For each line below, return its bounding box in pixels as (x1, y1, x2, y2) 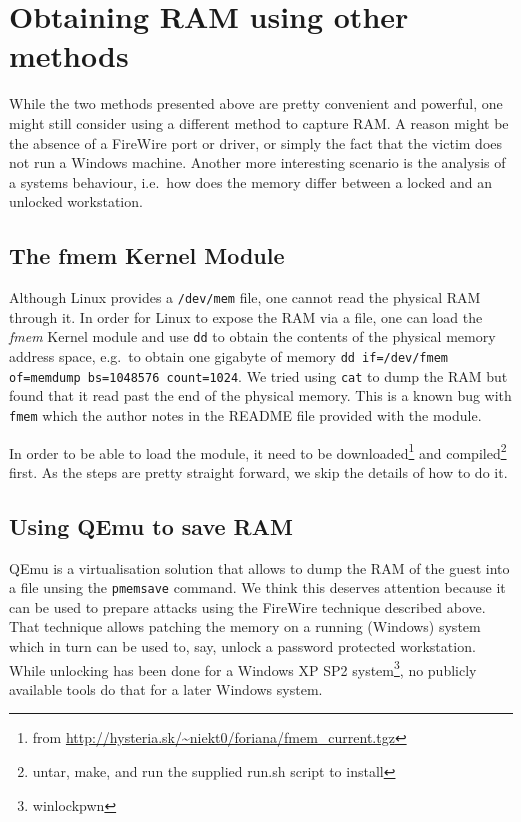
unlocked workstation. (9, 191, 143, 212)
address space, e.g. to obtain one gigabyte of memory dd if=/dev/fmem (9, 345, 449, 366)
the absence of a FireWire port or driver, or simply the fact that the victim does (9, 132, 503, 153)
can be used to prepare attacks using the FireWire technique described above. (9, 596, 486, 617)
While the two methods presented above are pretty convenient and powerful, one (9, 93, 503, 114)
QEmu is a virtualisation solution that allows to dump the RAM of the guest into (9, 557, 510, 578)
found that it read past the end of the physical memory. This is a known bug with (9, 385, 512, 406)
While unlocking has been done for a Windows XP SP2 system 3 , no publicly (9, 656, 477, 680)
